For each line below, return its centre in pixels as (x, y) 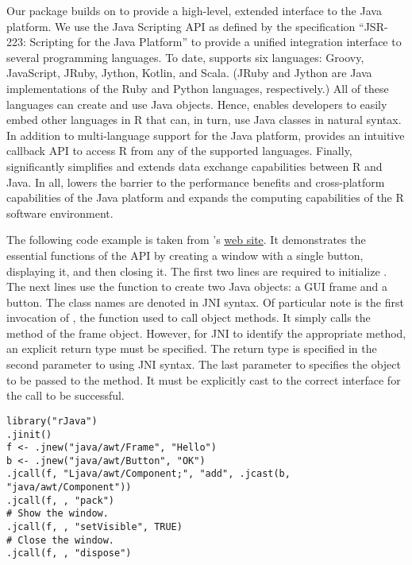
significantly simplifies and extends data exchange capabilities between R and (194, 166)
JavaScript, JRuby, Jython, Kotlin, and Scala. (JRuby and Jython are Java (189, 73)
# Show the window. (58, 514)
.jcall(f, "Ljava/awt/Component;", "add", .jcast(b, (148, 474)
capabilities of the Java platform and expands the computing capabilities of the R (205, 197)
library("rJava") (52, 421)
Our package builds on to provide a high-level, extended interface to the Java (194, 10)
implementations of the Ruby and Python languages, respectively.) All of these (198, 88)
